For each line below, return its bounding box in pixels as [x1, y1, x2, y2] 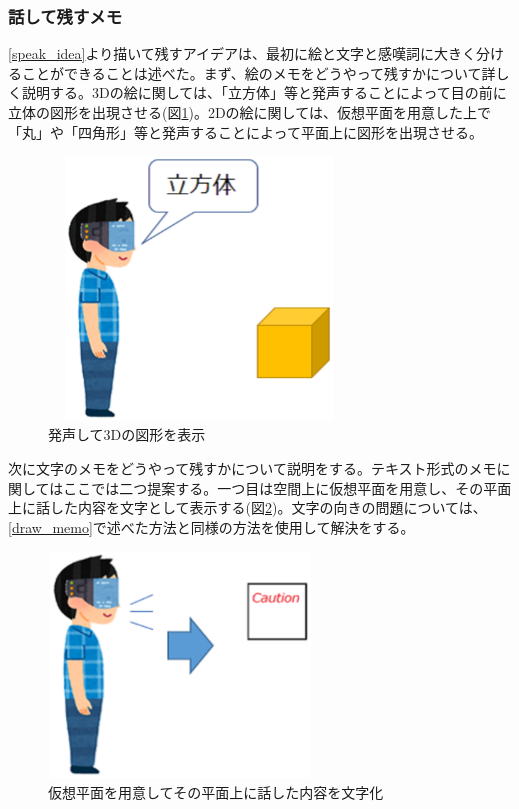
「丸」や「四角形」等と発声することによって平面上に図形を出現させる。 [8, 121, 483, 142]
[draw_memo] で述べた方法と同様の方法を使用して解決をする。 [8, 516, 415, 537]
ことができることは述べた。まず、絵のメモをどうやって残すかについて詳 [21, 62, 496, 83]
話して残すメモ [8, 3, 123, 28]
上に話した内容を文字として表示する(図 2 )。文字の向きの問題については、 [8, 497, 487, 518]
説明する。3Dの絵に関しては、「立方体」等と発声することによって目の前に [21, 82, 507, 103]
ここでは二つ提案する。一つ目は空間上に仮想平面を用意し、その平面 [63, 477, 512, 498]
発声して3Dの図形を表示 [48, 424, 206, 445]
